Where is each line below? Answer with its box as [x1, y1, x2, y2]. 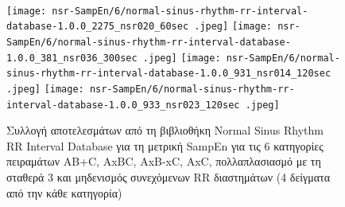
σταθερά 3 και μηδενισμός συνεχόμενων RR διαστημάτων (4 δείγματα [6, 168, 331, 185]
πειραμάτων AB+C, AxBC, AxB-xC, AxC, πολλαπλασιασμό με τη [6, 153, 321, 170]
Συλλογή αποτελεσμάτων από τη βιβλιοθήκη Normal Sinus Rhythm [6, 122, 324, 139]
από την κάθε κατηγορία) [6, 184, 122, 201]
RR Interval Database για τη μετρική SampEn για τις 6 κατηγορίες [6, 137, 324, 154]
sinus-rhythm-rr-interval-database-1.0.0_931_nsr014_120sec [6, 68, 331, 80]
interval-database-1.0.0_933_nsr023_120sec [6, 99, 240, 111]
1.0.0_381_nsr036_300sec [6, 52, 138, 64]
